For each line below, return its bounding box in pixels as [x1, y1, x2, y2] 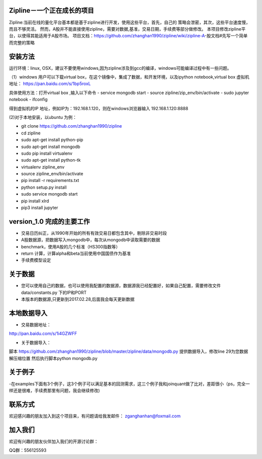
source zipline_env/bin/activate [21, 171, 83, 177]
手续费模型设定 [21, 257, 51, 263]
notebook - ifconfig [9, 97, 48, 102]
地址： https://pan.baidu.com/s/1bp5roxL [9, 81, 91, 87]
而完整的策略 [9, 39, 35, 46]
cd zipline [21, 130, 41, 136]
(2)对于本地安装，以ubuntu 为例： [9, 114, 77, 120]
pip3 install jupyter [21, 205, 58, 211]
